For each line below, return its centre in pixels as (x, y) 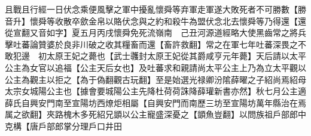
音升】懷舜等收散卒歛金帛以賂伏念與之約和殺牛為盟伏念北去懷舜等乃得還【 (151, 21)
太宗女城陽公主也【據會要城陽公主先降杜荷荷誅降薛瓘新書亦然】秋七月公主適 (155, 91)
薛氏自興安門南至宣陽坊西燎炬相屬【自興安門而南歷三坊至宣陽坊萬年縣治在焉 (155, 102)
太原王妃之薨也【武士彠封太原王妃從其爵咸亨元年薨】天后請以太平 (176, 56)
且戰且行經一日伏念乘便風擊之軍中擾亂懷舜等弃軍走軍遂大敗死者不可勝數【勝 (155, 9)
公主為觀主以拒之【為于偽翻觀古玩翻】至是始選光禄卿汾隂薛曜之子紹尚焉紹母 (155, 79)
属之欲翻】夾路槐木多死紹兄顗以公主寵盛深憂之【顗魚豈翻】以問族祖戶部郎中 (155, 114)
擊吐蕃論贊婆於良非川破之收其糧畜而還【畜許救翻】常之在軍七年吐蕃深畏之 (151, 44)
